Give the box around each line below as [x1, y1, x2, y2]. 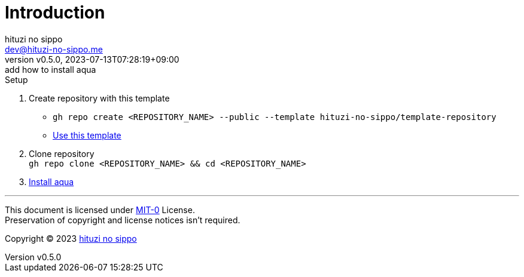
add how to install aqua [5, 64, 96, 75]
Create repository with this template [29, 93, 170, 103]
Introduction [5, 2, 105, 23]
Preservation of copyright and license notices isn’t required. [5, 214, 240, 225]
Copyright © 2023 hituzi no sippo [5, 233, 137, 244]
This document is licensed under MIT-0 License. [5, 204, 195, 215]
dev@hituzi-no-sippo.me [5, 44, 103, 54]
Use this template [53, 130, 121, 140]
